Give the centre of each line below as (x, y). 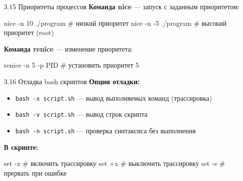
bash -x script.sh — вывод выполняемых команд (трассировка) (113, 98)
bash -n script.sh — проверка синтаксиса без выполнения (105, 130)
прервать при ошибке (35, 172)
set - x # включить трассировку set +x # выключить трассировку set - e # (115, 163)
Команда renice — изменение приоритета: (69, 48)
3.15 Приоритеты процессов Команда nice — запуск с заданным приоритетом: (122, 6)
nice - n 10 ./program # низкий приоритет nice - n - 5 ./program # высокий (115, 23)
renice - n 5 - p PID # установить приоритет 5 (71, 65)
